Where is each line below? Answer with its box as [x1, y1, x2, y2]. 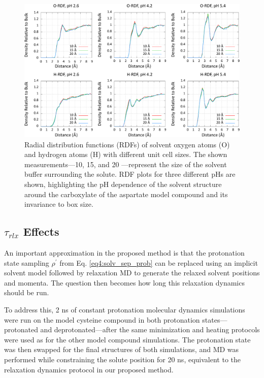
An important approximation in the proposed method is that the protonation [4, 247, 245, 258]
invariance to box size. [24, 199, 93, 209]
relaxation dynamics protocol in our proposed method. [4, 364, 174, 374]
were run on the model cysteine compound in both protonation [4, 314, 200, 325]
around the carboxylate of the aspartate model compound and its [24, 188, 228, 199]
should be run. [4, 287, 49, 298]
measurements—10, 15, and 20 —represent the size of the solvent [24, 159, 227, 169]
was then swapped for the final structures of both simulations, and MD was [4, 344, 239, 355]
